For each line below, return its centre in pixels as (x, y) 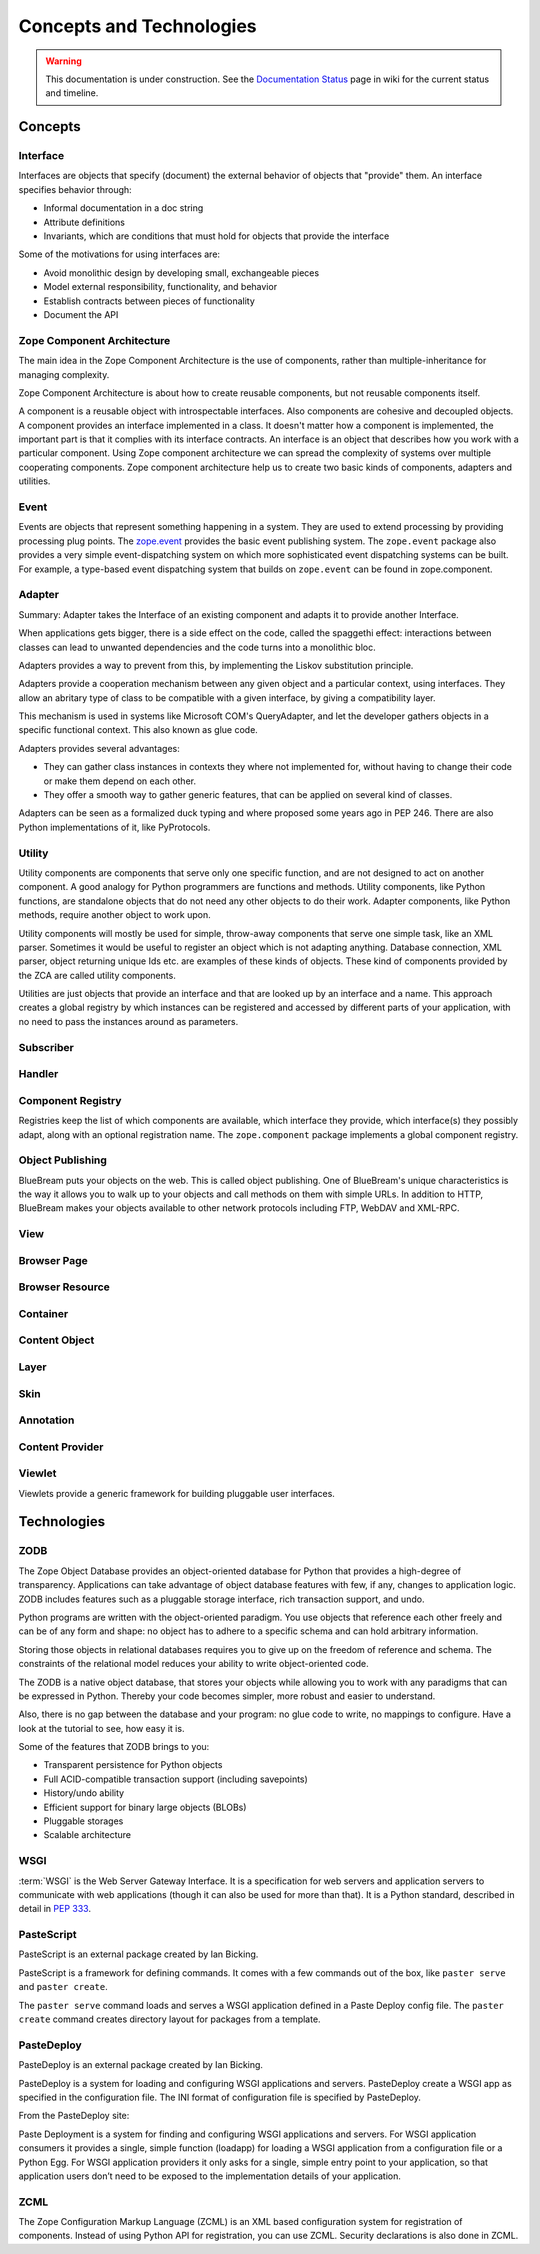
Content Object (56, 1340)
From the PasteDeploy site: (74, 2116)
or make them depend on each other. (120, 781)
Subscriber (46, 1047)
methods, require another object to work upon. (115, 915)
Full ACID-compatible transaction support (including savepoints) (176, 1779)
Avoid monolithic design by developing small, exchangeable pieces (181, 272)
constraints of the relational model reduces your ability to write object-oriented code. (193, 1664)
